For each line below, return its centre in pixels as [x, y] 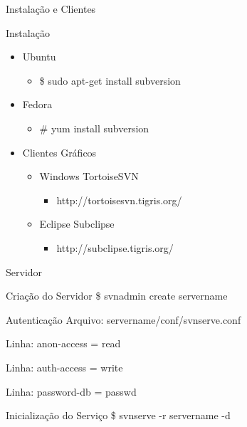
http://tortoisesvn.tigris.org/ [119, 200]
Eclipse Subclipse [77, 224]
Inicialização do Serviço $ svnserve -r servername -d [118, 415]
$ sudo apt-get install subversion [110, 80]
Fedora [37, 104]
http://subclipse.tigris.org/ [115, 247]
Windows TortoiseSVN [89, 176]
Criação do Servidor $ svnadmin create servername [117, 296]
